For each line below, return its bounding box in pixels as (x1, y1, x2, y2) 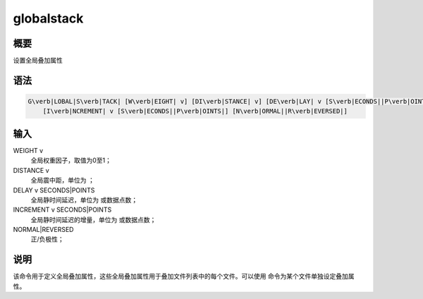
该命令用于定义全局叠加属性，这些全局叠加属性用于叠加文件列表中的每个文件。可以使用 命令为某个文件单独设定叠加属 (13, 272, 355, 281)
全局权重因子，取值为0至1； (30, 156, 112, 165)
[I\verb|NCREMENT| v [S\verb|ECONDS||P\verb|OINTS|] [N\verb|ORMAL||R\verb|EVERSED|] (42, 107, 348, 116)
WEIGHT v (13, 146, 44, 154)
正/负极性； (30, 235, 65, 243)
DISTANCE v (13, 166, 49, 174)
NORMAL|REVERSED (13, 226, 74, 234)
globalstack (13, 11, 84, 26)
